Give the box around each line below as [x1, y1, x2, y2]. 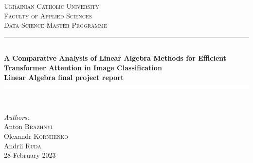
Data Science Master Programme [4, 20, 107, 30]
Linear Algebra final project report [4, 72, 124, 82]
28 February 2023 [4, 150, 56, 160]
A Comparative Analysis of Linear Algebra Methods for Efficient [4, 53, 227, 63]
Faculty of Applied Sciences [4, 10, 92, 20]
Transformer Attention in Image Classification [4, 62, 162, 72]
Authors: [4, 112, 30, 122]
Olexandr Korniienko [4, 130, 69, 141]
